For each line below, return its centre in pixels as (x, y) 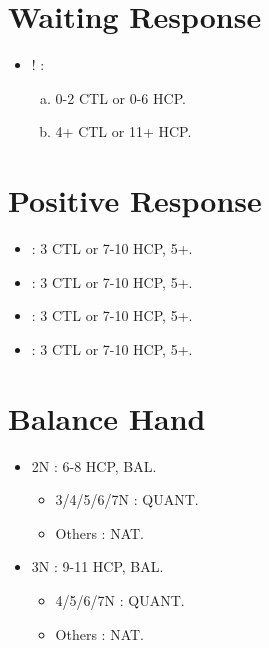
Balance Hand (107, 417)
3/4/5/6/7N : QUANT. (127, 499)
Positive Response (135, 200)
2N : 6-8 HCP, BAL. (94, 465)
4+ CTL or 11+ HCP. (123, 131)
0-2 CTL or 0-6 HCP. (120, 97)
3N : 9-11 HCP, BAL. (97, 566)
